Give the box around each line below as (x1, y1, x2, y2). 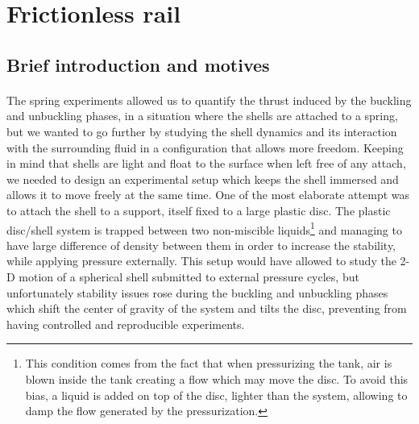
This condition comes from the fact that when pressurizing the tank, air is (25, 355, 392, 372)
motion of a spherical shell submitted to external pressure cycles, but (19, 268, 359, 285)
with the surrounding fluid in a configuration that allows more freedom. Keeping (6, 139, 404, 156)
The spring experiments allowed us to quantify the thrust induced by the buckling (6, 91, 412, 108)
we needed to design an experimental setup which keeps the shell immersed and (6, 170, 399, 187)
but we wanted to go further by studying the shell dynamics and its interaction (6, 123, 397, 139)
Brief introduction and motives (6, 52, 270, 77)
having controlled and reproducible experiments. (6, 315, 245, 332)
